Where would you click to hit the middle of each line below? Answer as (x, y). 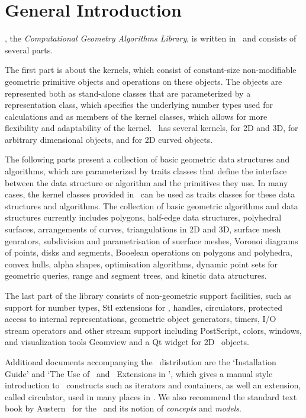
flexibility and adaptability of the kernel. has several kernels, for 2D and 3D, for (152, 128)
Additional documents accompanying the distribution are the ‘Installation (141, 361)
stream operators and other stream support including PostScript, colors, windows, (153, 330)
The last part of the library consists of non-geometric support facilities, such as (148, 295)
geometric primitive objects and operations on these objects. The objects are (144, 81)
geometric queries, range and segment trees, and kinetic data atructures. (136, 275)
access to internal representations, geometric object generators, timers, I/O (141, 319)
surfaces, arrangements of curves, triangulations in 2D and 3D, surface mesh (143, 229)
